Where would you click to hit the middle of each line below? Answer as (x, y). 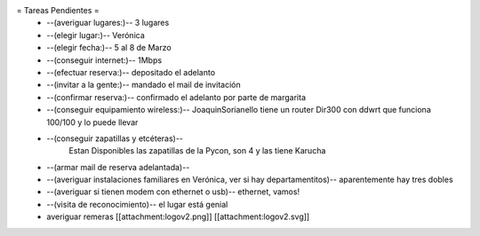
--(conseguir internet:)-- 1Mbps (104, 60)
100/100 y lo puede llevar (92, 122)
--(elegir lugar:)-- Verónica (96, 35)
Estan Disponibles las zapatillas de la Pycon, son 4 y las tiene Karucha (197, 151)
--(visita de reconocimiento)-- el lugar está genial (137, 204)
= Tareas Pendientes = (58, 10)
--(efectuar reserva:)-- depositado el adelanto (131, 72)
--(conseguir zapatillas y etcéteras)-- (115, 138)
